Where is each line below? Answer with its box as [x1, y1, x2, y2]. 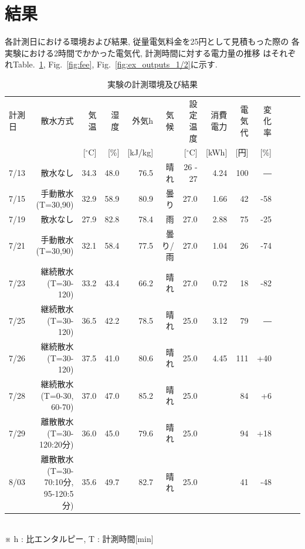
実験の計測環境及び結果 [107, 77, 198, 90]
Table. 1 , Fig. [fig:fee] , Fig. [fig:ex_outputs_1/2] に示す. [12, 58, 218, 70]
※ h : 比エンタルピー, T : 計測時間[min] [5, 533, 154, 545]
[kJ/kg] [127, 146, 154, 158]
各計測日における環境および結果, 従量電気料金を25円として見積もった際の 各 [5, 35, 300, 48]
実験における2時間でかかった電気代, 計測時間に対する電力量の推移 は [5, 46, 272, 59]
